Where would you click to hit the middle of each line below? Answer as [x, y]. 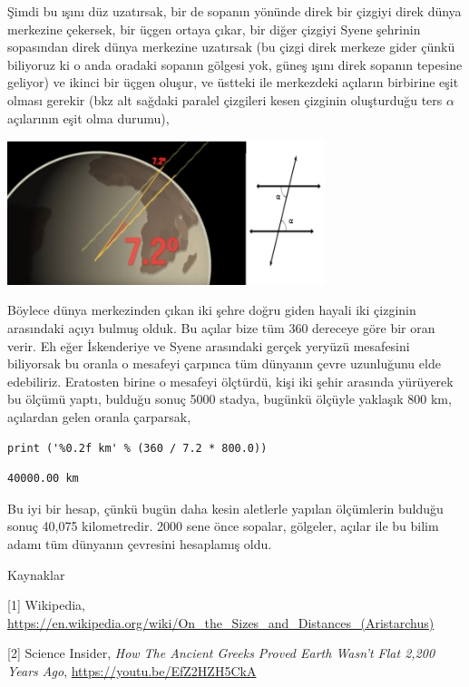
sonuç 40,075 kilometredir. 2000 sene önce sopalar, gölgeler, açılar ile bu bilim [223, 526]
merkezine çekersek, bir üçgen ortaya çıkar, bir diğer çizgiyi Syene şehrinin [214, 29]
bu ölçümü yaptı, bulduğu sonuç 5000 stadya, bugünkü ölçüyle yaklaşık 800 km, [230, 399]
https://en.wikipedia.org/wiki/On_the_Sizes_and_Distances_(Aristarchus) [221, 622]
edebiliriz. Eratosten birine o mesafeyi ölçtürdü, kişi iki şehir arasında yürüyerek [230, 381]
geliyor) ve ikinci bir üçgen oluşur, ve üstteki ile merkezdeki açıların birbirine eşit [233, 82]
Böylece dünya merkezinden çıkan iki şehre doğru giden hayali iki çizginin [212, 310]
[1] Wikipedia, [46, 605]
